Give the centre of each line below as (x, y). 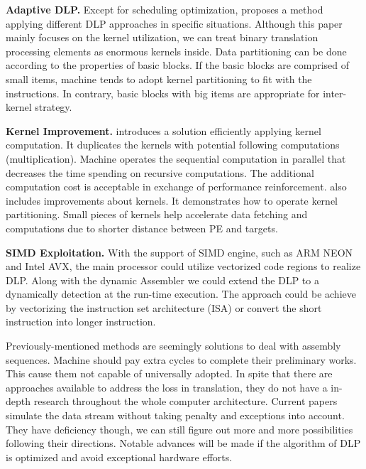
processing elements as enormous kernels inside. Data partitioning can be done (176, 51)
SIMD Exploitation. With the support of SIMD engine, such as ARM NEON (179, 252)
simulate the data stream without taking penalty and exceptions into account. (175, 415)
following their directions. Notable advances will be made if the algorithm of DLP (183, 443)
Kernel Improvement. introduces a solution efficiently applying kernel (163, 130)
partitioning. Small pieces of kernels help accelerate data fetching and (157, 214)
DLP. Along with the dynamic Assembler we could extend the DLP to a (162, 280)
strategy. (54, 107)
